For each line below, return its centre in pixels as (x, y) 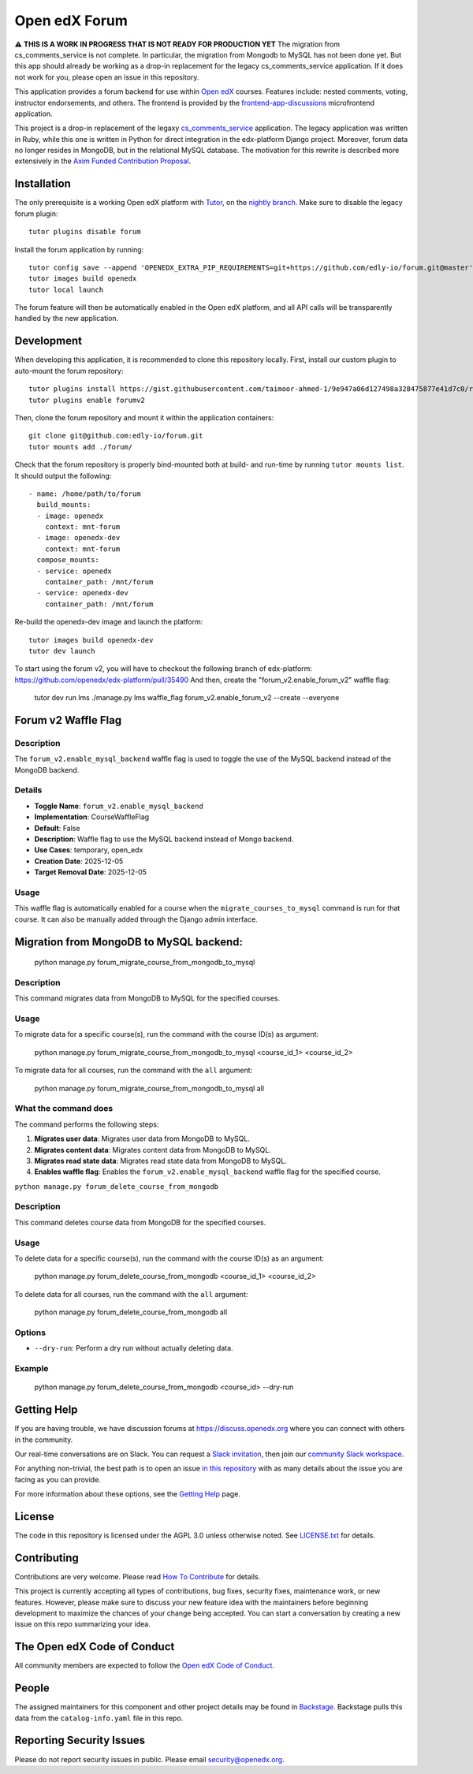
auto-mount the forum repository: (69, 371)
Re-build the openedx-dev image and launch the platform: (109, 622)
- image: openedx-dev (78, 538)
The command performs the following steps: (87, 1124)
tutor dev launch (62, 651)
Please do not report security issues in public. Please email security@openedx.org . (149, 1759)
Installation (43, 184)
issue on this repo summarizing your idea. (83, 1624)
